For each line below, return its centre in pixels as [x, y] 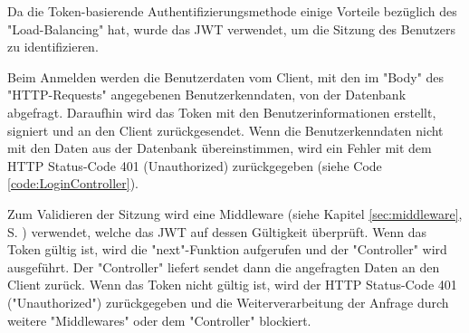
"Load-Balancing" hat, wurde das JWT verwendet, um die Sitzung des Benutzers [231, 29]
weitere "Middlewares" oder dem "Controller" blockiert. [159, 320]
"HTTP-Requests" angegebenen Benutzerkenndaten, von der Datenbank [207, 95]
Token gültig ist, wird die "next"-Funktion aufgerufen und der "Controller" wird [227, 249]
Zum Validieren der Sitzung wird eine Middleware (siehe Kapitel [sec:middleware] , [235, 213]
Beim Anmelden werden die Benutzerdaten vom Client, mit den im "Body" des [226, 76]
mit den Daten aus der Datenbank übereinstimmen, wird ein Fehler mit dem [220, 148]
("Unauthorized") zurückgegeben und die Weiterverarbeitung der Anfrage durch [228, 302]
